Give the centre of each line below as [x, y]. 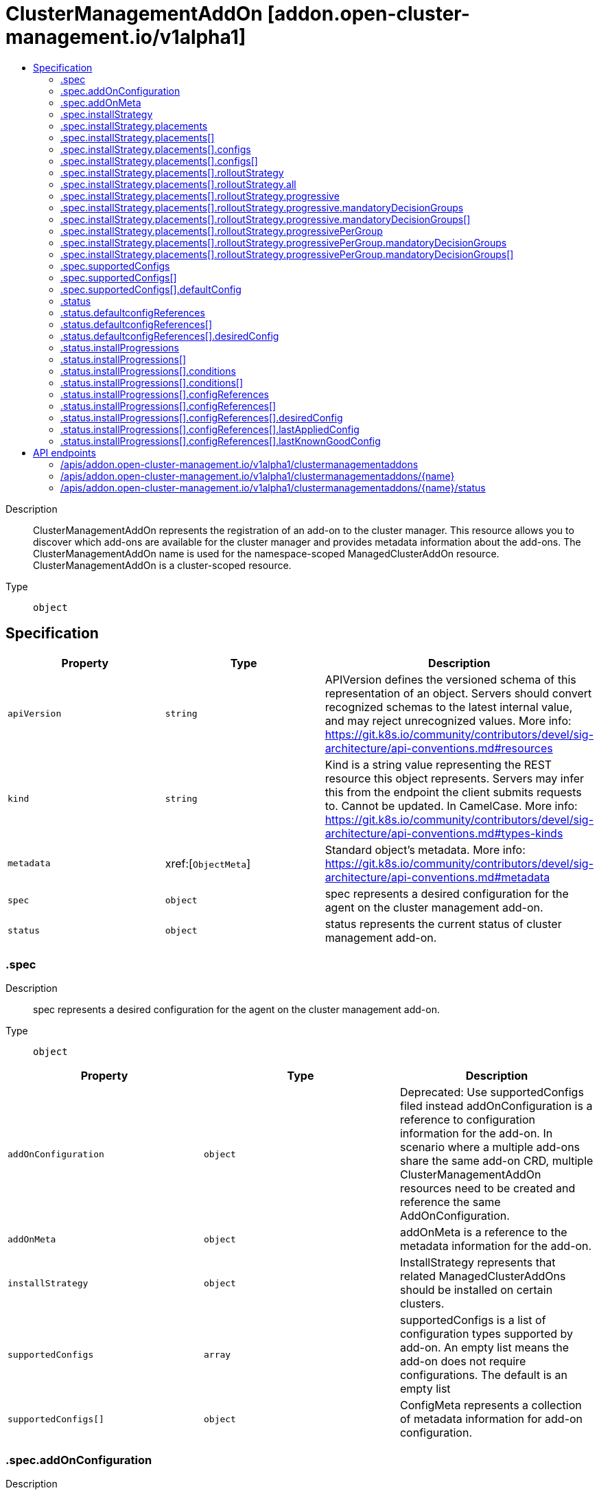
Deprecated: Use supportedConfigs [492, 1092]
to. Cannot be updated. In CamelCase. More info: [451, 806]
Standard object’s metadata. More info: [425, 849]
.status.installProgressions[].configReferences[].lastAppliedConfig [210, 429]
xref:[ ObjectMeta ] [208, 863]
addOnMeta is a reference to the [483, 1232]
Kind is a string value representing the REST [438, 764]
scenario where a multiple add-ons [490, 1147]
